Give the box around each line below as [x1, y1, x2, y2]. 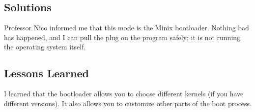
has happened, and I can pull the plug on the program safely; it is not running [4, 32, 241, 42]
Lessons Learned [4, 66, 89, 81]
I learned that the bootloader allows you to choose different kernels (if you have [4, 89, 244, 99]
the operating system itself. [4, 42, 86, 52]
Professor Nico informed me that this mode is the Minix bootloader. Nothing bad [4, 22, 249, 33]
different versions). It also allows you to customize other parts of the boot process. [4, 98, 252, 108]
